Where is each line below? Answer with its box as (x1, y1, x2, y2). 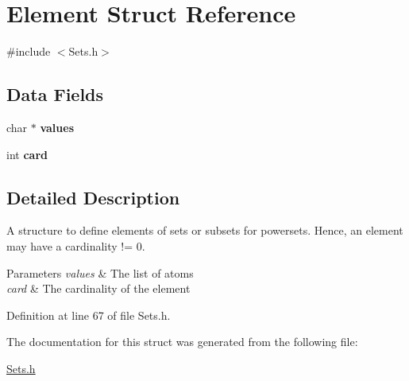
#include (6, 43, 51, 60)
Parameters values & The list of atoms (6, 264, 194, 281)
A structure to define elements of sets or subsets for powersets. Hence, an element (6, 222, 403, 239)
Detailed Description (6, 185, 180, 209)
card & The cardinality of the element (6, 280, 191, 297)
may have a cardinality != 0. (6, 237, 145, 254)
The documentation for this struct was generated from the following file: (6, 333, 358, 350)
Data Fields (6, 82, 104, 107)
